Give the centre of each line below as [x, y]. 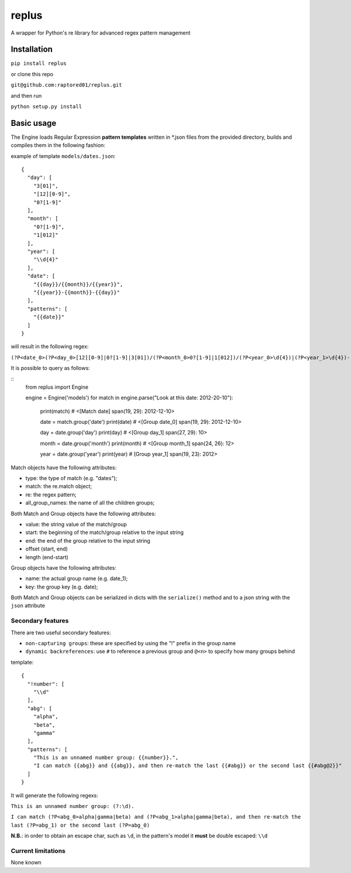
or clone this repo [32, 74]
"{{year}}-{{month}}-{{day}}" [76, 292]
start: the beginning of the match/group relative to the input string [105, 532]
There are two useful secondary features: [61, 632]
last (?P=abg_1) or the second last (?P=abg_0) [80, 825]
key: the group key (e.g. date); [62, 587]
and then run [26, 95]
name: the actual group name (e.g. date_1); [77, 578]
